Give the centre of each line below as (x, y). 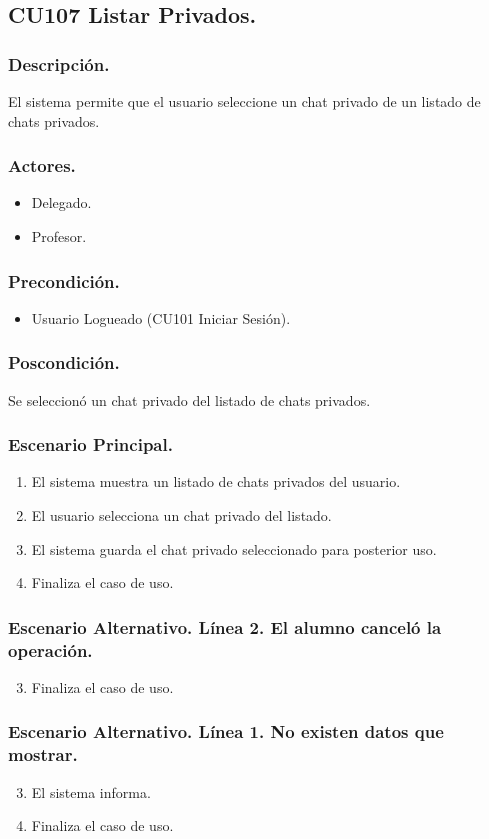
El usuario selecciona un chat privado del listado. (181, 515)
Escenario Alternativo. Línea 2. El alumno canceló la (225, 626)
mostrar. (43, 754)
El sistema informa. (91, 791)
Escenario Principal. (90, 444)
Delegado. (61, 202)
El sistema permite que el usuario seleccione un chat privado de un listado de (244, 101)
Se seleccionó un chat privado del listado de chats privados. (189, 399)
